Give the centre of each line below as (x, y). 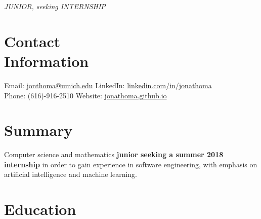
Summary (38, 130)
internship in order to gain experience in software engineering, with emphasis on (131, 164)
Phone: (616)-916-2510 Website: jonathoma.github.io (85, 95)
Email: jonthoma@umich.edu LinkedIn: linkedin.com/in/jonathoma (108, 85)
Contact (32, 41)
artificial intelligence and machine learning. (71, 174)
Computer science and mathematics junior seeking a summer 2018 (114, 154)
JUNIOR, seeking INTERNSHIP (55, 6)
